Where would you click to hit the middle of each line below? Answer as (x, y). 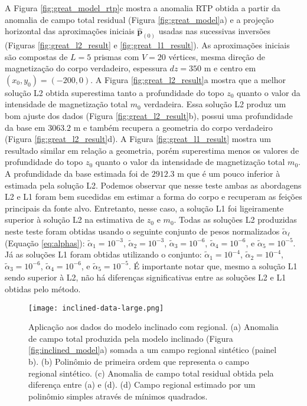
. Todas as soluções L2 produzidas (235, 219)
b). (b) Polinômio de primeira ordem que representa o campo (139, 361)
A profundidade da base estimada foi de (77, 173)
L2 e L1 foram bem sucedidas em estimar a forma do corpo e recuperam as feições (153, 197)
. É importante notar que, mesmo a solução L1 (213, 265)
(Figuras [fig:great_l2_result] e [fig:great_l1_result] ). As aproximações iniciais (147, 45)
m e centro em (230, 68)
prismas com (116, 56)
